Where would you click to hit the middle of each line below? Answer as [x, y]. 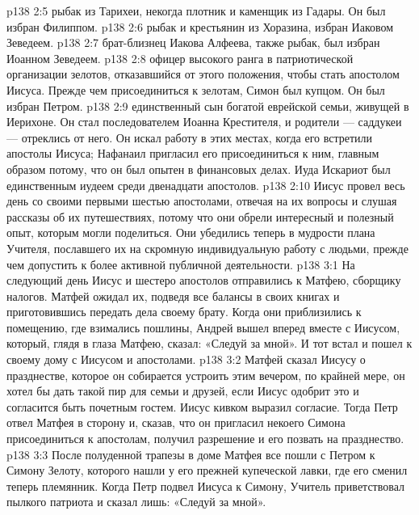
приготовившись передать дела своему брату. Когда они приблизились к [184, 312]
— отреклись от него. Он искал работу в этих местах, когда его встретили [190, 137]
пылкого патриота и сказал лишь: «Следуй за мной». [136, 502]
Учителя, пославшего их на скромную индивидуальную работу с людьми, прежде [207, 248]
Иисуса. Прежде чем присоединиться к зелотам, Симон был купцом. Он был [196, 89]
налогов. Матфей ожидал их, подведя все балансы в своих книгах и [173, 295]
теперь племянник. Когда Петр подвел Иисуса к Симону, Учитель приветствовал [205, 485]
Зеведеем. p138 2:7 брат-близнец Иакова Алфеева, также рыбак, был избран [193, 42]
